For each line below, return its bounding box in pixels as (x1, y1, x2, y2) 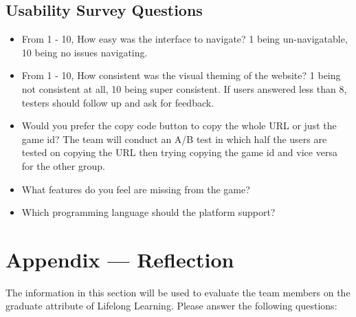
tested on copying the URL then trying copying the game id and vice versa (21, 145, 337, 160)
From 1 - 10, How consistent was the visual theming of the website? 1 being (21, 68, 341, 83)
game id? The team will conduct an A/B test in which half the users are (21, 131, 327, 146)
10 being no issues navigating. (21, 45, 148, 59)
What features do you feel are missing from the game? (21, 182, 250, 196)
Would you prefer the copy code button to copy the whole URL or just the (21, 118, 337, 133)
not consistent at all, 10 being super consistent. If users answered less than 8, (21, 81, 347, 96)
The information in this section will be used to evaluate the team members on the (5, 285, 351, 299)
